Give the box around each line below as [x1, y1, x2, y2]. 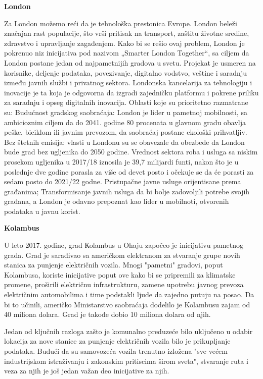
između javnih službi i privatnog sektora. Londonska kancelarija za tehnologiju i [4, 77, 252, 88]
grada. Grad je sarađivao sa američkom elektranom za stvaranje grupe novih [4, 249, 240, 260]
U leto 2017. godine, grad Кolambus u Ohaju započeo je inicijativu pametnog [4, 240, 244, 250]
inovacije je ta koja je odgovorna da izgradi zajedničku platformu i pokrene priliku [4, 87, 259, 97]
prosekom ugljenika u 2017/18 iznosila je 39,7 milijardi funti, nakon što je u [4, 156, 239, 167]
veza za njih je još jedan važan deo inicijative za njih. [4, 365, 169, 376]
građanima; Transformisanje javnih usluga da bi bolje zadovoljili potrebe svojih [4, 186, 250, 196]
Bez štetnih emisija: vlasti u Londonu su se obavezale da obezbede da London [4, 136, 245, 147]
